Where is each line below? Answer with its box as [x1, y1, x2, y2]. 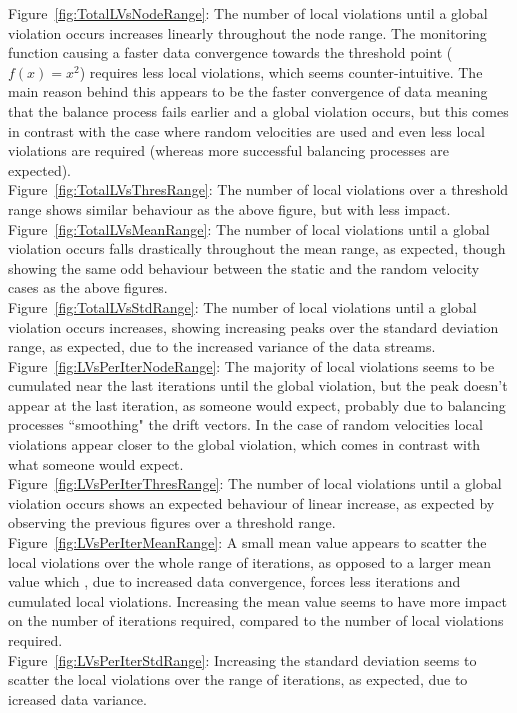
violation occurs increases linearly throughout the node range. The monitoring [8, 22, 487, 43]
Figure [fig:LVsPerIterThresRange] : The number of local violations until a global [8, 473, 502, 494]
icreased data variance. [8, 688, 147, 709]
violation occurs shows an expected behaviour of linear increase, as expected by [8, 492, 495, 513]
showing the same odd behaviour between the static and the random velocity [8, 257, 480, 278]
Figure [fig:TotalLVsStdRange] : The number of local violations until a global [8, 296, 477, 317]
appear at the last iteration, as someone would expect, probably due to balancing [8, 394, 506, 415]
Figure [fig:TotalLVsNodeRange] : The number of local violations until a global [8, 3, 488, 23]
